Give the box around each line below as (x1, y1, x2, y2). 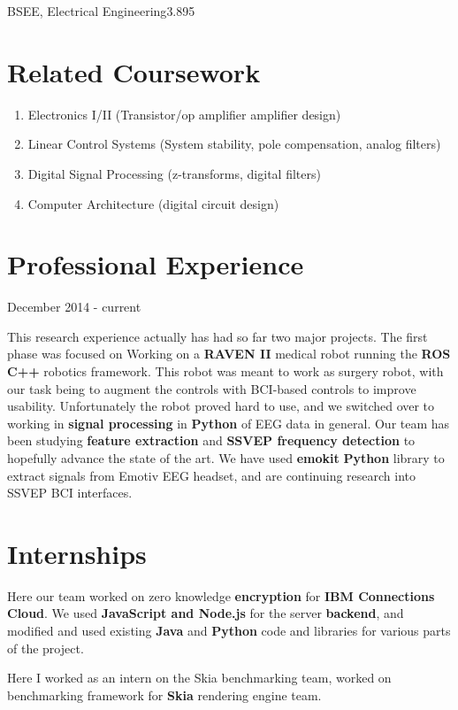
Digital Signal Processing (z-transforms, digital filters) (27, 164, 321, 182)
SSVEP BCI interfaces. (7, 483, 133, 502)
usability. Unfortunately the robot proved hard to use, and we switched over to (7, 397, 435, 415)
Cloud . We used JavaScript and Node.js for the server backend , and (7, 604, 404, 622)
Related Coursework (7, 53, 261, 89)
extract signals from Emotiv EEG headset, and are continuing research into (7, 466, 416, 484)
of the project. (7, 638, 84, 657)
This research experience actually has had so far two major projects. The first (7, 327, 428, 345)
